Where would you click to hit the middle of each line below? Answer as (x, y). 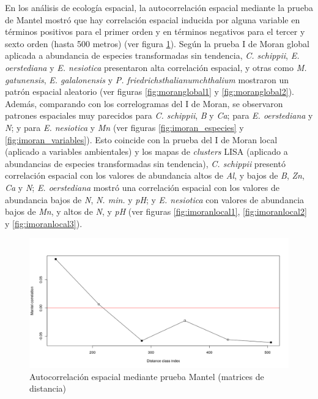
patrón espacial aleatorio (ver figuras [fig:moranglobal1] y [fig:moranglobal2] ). (150, 91)
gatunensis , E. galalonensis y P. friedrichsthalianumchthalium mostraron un (147, 79)
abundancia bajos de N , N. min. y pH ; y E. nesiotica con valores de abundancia (155, 199)
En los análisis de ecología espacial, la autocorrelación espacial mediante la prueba (159, 7)
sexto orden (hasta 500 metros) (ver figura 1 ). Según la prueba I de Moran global (157, 43)
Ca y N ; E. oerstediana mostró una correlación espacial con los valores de (142, 187)
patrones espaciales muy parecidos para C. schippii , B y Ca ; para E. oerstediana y (159, 115)
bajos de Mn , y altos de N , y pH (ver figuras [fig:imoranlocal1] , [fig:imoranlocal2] (156, 211)
